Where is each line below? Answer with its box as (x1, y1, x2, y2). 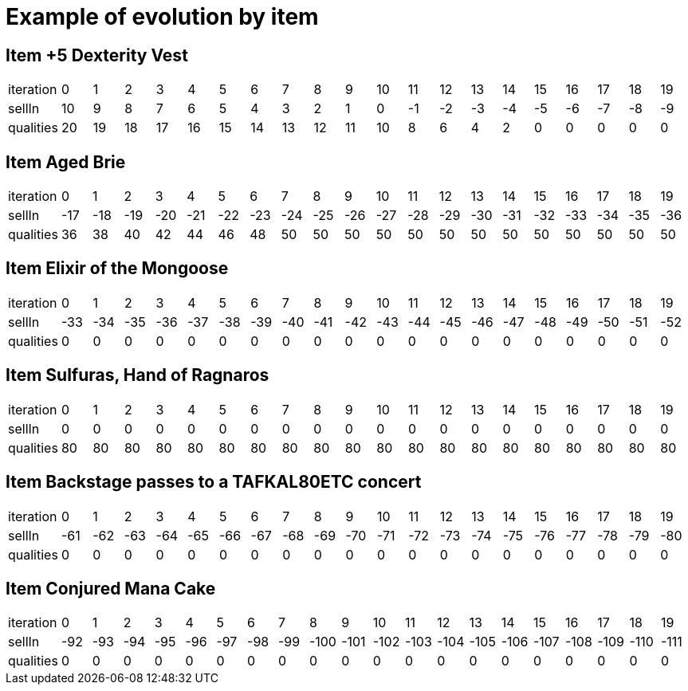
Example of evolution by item (6, 3, 319, 30)
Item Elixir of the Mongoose (6, 258, 229, 279)
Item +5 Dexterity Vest (6, 45, 188, 65)
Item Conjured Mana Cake (6, 578, 216, 599)
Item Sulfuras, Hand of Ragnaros (6, 365, 269, 386)
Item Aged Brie (6, 151, 126, 172)
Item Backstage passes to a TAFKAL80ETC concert (6, 472, 422, 493)
